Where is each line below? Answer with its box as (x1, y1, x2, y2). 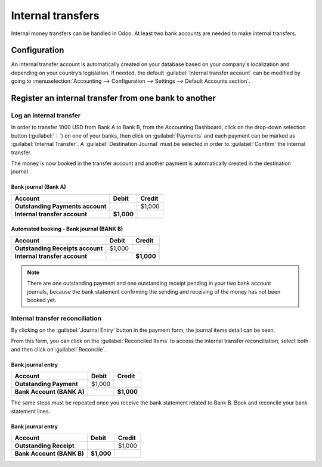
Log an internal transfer (11, 111, 80, 120)
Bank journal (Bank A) (11, 183, 66, 191)
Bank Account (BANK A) (14, 388, 85, 396)
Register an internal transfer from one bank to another (11, 93, 216, 104)
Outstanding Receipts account (14, 244, 103, 253)
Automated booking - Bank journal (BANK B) (11, 225, 123, 232)
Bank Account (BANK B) (14, 450, 85, 457)
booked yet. (27, 296, 57, 303)
